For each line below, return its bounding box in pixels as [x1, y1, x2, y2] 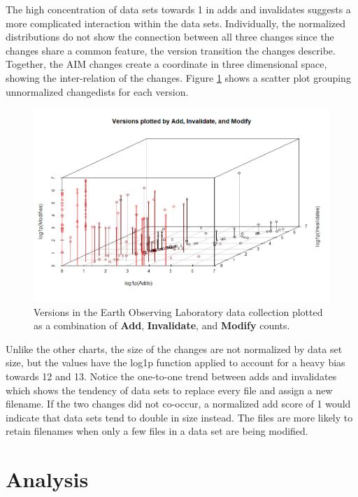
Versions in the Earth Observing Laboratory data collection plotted [34, 304, 323, 319]
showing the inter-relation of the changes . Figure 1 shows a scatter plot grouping [6, 70, 351, 85]
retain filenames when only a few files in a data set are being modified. [6, 424, 308, 438]
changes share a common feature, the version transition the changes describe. [6, 43, 336, 57]
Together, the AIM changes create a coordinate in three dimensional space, [6, 57, 327, 71]
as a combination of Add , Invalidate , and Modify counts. [34, 318, 290, 333]
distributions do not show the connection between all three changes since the [6, 29, 334, 44]
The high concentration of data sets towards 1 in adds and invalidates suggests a [6, 2, 351, 16]
